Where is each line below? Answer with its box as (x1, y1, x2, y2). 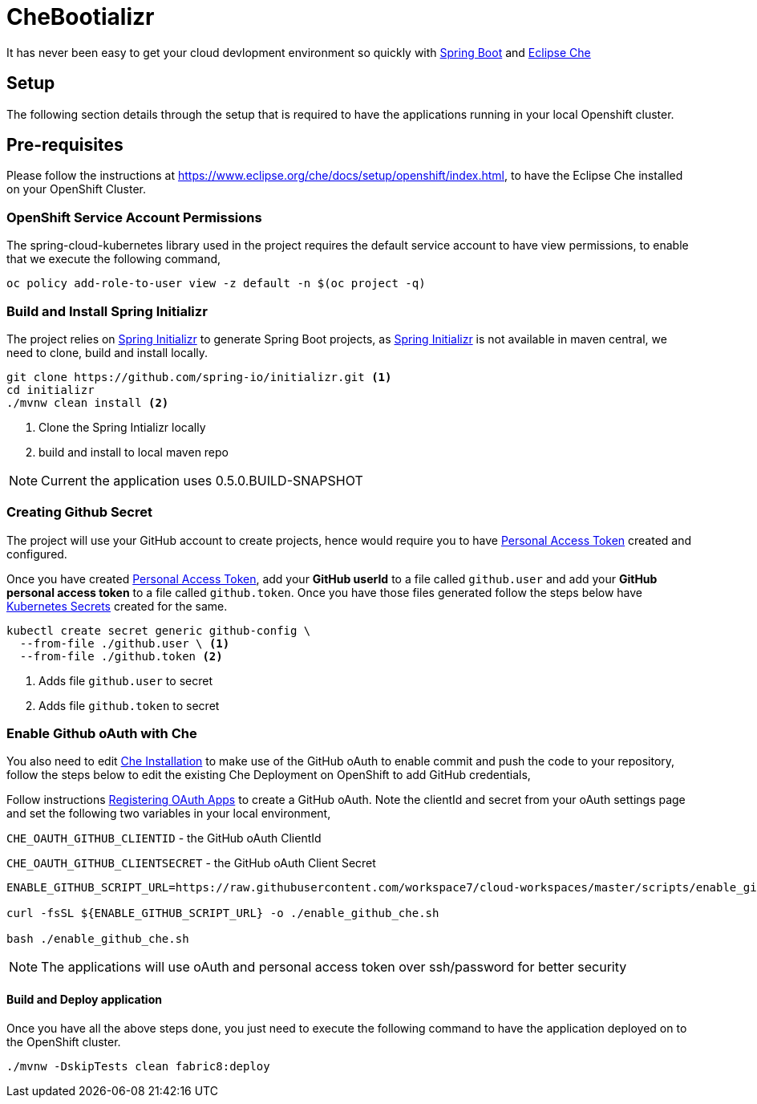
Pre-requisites (6, 135, 123, 156)
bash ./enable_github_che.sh (6, 932, 189, 946)
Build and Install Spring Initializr (6, 302, 208, 319)
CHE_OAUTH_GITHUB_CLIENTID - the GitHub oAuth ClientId (6, 831, 322, 846)
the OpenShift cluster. (6, 1034, 121, 1049)
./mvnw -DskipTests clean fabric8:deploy (6, 1059, 270, 1073)
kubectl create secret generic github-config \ (6, 623, 311, 637)
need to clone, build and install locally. (6, 345, 208, 359)
